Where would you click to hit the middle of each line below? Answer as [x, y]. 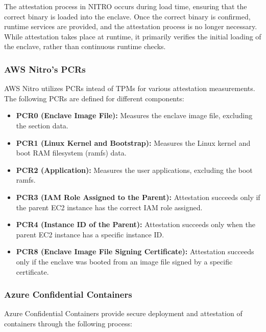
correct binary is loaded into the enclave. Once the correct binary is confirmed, [127, 16]
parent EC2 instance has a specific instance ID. [90, 234]
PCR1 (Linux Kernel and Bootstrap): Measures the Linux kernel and [133, 142]
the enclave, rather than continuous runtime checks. [85, 46]
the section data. [42, 125]
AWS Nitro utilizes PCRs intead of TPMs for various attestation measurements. [130, 88]
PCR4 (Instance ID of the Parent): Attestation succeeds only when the [136, 224]
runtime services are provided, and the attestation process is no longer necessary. [131, 26]
